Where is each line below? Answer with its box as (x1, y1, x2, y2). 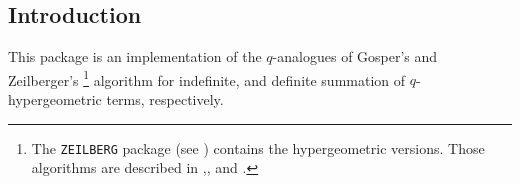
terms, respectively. (106, 89, 224, 110)
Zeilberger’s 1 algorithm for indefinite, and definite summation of (8, 66, 406, 90)
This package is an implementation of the (8, 46, 262, 67)
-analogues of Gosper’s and (272, 46, 438, 67)
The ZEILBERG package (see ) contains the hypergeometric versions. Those (31, 137, 485, 158)
